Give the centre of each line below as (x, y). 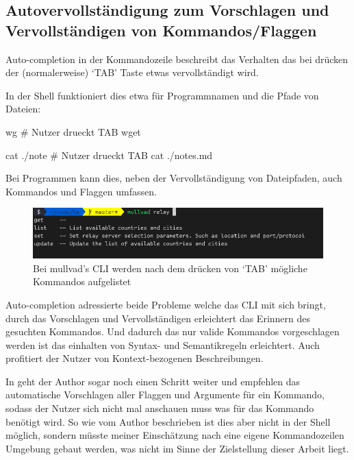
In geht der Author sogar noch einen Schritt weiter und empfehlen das (153, 381)
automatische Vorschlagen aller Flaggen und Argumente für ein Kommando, (165, 395)
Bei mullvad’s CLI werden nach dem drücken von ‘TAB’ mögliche (170, 268)
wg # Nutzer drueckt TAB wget (73, 131)
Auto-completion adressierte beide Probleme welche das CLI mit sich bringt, (166, 304)
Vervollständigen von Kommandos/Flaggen (161, 30)
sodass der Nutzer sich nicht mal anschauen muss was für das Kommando (160, 408)
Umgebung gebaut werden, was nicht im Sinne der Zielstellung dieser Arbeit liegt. (177, 448)
